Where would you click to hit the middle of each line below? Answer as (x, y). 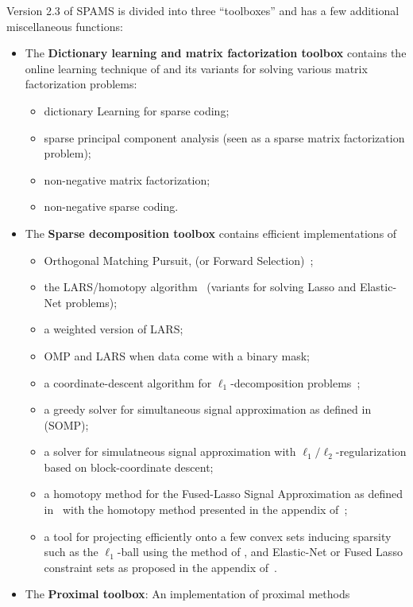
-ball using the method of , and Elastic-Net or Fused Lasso (260, 552)
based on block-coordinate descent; (129, 467)
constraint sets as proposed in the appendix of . (160, 567)
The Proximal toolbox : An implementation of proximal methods (187, 594)
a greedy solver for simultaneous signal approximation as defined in (208, 409)
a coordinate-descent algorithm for (128, 382)
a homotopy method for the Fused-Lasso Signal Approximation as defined (224, 494)
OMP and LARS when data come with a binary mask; (177, 355)
